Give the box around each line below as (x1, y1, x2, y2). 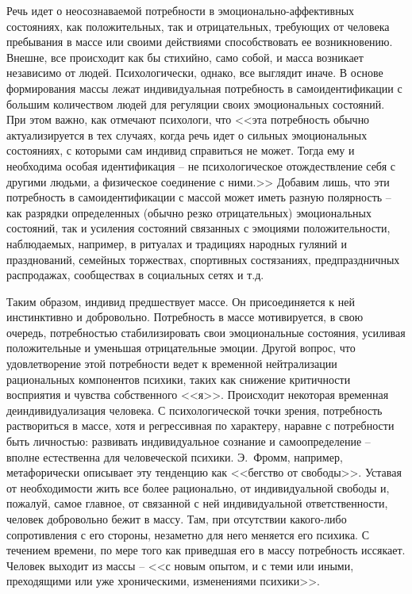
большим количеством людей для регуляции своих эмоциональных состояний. (6, 95, 385, 112)
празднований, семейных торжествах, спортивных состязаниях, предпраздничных (6, 251, 400, 267)
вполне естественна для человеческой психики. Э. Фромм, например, (6, 448, 343, 465)
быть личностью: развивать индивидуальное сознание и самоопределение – (6, 433, 371, 450)
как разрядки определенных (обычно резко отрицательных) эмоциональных (6, 204, 372, 220)
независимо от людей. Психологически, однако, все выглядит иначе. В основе (6, 64, 383, 81)
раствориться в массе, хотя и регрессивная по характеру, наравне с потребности (6, 417, 395, 434)
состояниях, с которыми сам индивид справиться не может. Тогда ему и (6, 142, 355, 159)
